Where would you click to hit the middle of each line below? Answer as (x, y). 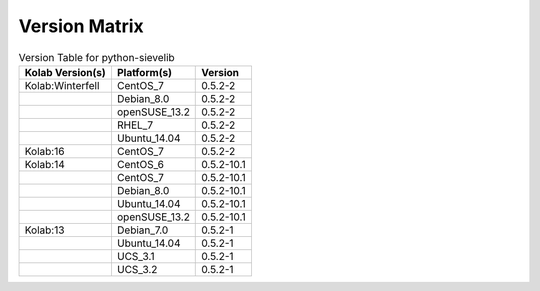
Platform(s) (144, 72)
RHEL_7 (135, 125)
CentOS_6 (140, 164)
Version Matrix (81, 26)
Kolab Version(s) (65, 72)
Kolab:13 (44, 230)
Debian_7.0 (142, 230)
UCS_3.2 (137, 269)
